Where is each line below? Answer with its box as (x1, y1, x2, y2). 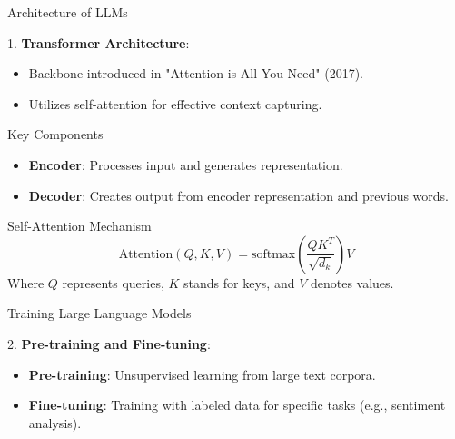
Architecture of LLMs (7, 3, 128, 21)
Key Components (7, 125, 104, 144)
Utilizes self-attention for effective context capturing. (28, 94, 322, 113)
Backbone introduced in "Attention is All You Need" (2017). (28, 64, 363, 83)
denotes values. (310, 273, 394, 292)
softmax (251, 247, 296, 261)
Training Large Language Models (7, 304, 192, 323)
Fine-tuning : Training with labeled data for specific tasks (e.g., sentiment (28, 395, 446, 414)
